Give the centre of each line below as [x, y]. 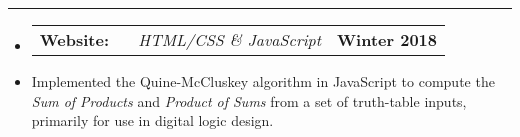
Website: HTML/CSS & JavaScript [180, 39]
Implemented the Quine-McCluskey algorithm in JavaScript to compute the [263, 81]
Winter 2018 [387, 39]
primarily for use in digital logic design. [152, 120]
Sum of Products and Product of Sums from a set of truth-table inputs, [249, 100]
